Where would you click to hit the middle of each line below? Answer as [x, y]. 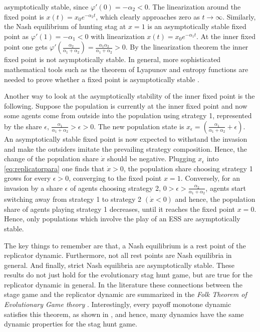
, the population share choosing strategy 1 [188, 168]
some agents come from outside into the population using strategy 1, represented [128, 115]
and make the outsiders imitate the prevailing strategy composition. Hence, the [125, 148]
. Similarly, [239, 16]
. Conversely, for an [210, 178]
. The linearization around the [194, 7]
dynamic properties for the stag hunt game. [71, 324]
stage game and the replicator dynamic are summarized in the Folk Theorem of [125, 294]
